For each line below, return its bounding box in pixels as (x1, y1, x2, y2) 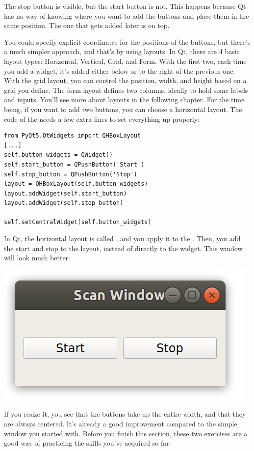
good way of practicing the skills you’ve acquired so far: (4, 438, 171, 448)
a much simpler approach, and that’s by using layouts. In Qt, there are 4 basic (4, 46, 240, 56)
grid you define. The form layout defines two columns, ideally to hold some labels (4, 85, 248, 95)
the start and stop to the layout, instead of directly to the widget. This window (4, 243, 243, 253)
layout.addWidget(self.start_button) (4, 190, 127, 197)
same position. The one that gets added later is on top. (4, 20, 170, 30)
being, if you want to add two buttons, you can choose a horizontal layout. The (4, 104, 242, 114)
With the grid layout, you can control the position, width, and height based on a (4, 75, 247, 85)
